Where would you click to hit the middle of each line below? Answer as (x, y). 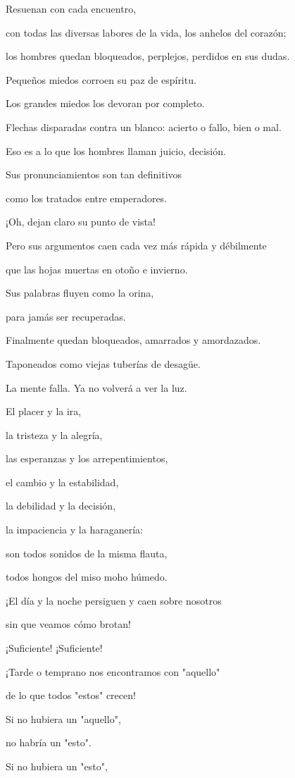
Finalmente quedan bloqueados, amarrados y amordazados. (133, 340)
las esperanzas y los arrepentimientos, (87, 458)
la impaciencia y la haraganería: (74, 530)
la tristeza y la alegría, (54, 434)
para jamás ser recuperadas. (66, 316)
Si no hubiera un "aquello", (63, 718)
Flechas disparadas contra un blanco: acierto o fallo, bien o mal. (144, 126)
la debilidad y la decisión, (61, 506)
